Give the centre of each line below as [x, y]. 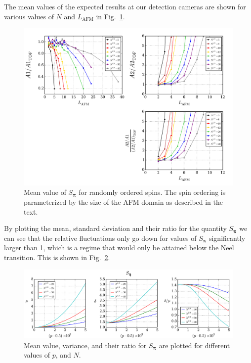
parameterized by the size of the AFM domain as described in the [124, 202]
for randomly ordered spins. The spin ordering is [152, 192]
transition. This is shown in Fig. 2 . [57, 257]
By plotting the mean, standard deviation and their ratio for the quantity [115, 228]
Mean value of [45, 192]
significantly [227, 238]
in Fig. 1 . [110, 16]
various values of [29, 16]
